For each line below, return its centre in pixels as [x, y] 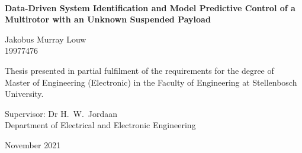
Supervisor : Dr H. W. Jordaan [61, 113]
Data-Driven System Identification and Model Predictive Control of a [150, 7]
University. [24, 94]
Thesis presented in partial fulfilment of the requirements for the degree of [139, 70]
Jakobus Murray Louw [46, 39]
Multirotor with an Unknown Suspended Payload [108, 19]
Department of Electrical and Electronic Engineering [100, 125]
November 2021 [33, 144]
